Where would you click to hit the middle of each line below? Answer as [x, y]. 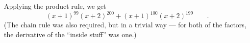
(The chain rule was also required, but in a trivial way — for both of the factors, [125, 25]
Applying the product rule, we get [55, 6]
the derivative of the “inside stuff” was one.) [70, 34]
